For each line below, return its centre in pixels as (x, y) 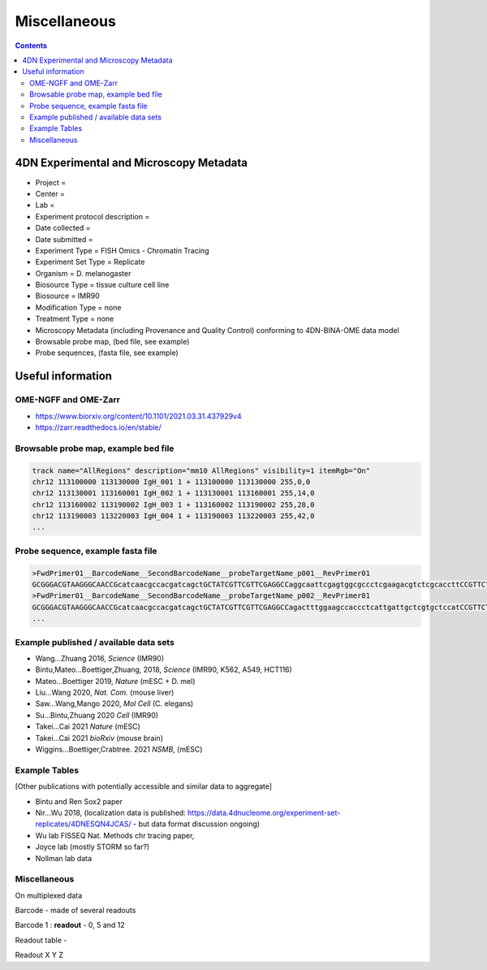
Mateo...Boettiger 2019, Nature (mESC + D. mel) (115, 681)
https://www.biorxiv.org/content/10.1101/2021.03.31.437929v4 (139, 416)
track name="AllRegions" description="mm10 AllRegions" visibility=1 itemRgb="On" (201, 470)
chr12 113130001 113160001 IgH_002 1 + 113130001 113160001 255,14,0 (173, 493)
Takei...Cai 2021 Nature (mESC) (88, 726)
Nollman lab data (64, 858)
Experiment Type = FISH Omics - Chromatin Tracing (122, 250)
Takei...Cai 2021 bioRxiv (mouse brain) (99, 738)
